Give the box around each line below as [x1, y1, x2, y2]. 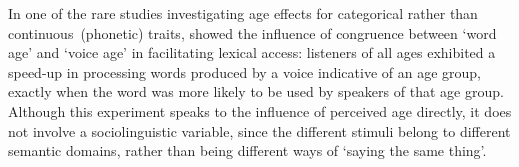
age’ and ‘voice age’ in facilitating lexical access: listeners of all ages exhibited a [8, 42, 496, 63]
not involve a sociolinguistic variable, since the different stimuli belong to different [8, 120, 511, 141]
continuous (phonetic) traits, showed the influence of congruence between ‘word [8, 22, 497, 43]
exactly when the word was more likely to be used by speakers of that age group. [8, 81, 504, 102]
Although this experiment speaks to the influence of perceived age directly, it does [8, 100, 512, 121]
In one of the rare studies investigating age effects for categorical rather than [8, 3, 478, 23]
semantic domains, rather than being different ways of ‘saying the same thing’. [8, 140, 487, 161]
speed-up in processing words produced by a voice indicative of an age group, [8, 61, 481, 82]
